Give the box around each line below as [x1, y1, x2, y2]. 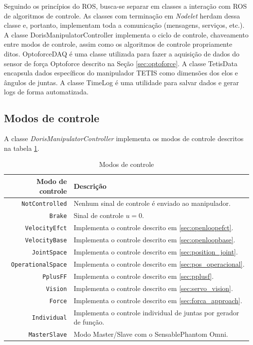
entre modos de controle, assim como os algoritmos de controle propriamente [4, 39, 233, 49]
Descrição [73, 181, 107, 191]
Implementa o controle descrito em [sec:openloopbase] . [73, 235, 235, 245]
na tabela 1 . [4, 143, 39, 153]
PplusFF [42, 273, 67, 280]
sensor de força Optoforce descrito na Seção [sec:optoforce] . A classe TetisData [4, 58, 237, 68]
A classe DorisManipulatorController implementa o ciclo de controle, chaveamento [4, 29, 249, 39]
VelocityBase [25, 237, 67, 244]
